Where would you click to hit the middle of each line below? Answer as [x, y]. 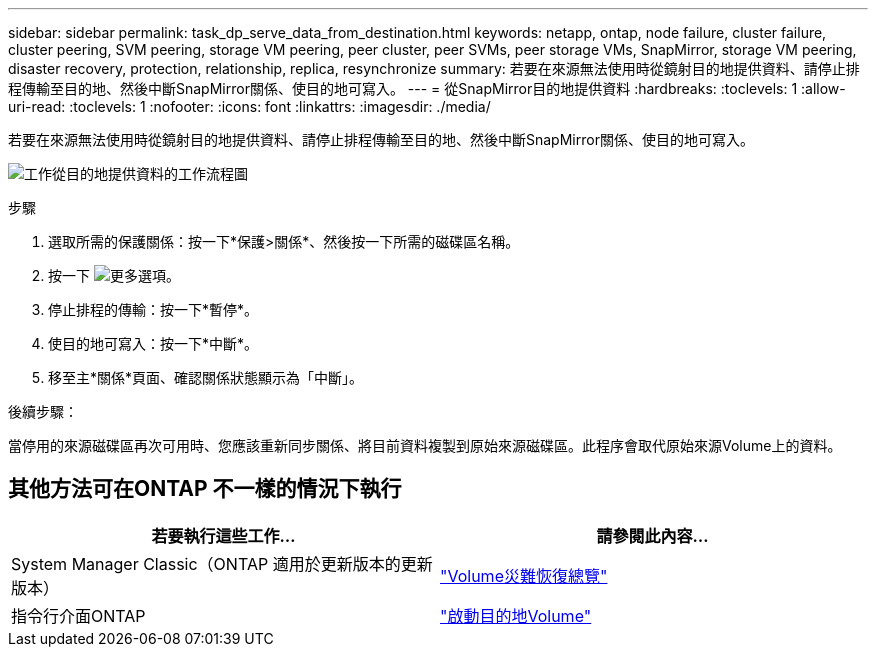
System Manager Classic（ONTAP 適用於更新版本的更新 [222, 563]
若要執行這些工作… [223, 535]
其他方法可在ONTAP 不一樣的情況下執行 [205, 489]
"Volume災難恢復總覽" [524, 575]
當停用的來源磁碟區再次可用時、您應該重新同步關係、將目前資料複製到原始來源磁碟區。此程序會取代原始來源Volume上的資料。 [425, 445]
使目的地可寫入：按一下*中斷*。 [153, 343]
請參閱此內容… [652, 535]
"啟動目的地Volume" [516, 615]
